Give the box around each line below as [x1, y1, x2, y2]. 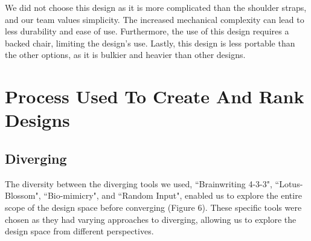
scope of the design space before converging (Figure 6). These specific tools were [5, 201, 302, 213]
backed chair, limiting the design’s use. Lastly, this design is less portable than [5, 36, 295, 49]
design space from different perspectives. [5, 225, 154, 237]
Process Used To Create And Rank [5, 84, 304, 109]
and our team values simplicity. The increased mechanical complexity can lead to [5, 13, 304, 25]
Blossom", [5, 189, 41, 202]
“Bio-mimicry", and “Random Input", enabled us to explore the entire [43, 189, 302, 202]
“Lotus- [275, 177, 303, 190]
